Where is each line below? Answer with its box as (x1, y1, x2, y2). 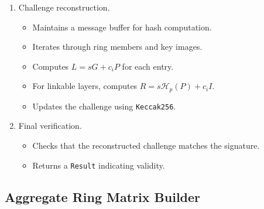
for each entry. (122, 60, 174, 72)
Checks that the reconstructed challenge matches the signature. (32, 139, 260, 152)
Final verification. (18, 119, 82, 132)
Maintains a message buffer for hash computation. (32, 20, 212, 33)
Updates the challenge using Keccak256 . (32, 100, 176, 112)
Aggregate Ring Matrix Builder (5, 187, 201, 205)
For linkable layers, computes (32, 80, 138, 92)
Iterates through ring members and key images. (32, 40, 203, 53)
